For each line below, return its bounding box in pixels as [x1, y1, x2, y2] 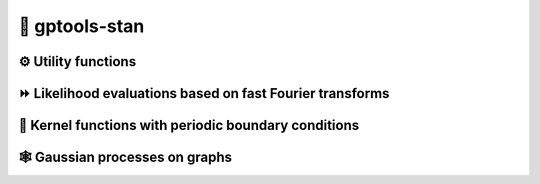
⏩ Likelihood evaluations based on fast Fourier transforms [18, 85, 390, 102]
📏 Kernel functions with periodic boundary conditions [18, 117, 360, 134]
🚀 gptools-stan [18, 15, 145, 37]
